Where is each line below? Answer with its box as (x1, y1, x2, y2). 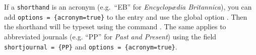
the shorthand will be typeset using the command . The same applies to (4, 21, 226, 32)
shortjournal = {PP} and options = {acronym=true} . (4, 41, 177, 51)
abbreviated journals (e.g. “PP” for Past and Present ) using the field (4, 31, 217, 41)
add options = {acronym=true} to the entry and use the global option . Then (4, 11, 247, 22)
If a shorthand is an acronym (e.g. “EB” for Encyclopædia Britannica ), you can (4, 2, 252, 12)
